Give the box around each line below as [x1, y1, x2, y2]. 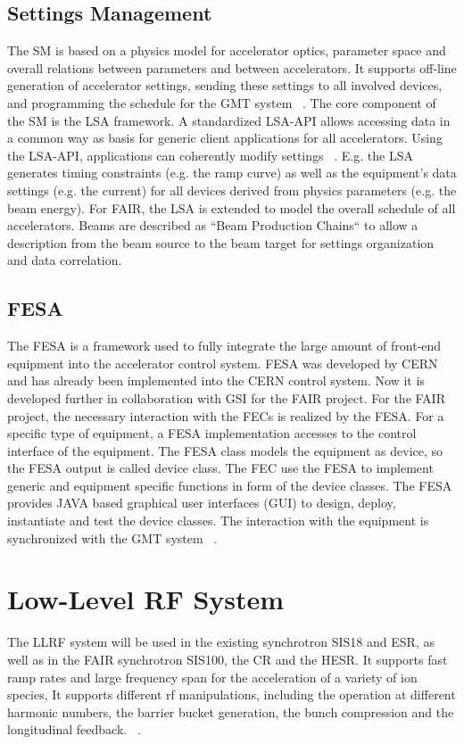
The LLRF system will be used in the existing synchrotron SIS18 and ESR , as [7, 632, 435, 651]
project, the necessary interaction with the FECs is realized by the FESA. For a [7, 406, 444, 425]
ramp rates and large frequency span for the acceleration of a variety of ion [7, 667, 418, 686]
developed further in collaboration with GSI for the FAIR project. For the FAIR [7, 388, 445, 407]
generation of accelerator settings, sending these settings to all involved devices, [7, 76, 443, 95]
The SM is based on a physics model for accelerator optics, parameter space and [7, 41, 446, 60]
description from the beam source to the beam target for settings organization [7, 233, 435, 252]
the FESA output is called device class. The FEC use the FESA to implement [7, 459, 434, 477]
